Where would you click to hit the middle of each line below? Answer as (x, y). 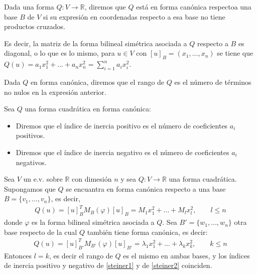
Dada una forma (29, 7)
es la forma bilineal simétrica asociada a (93, 222)
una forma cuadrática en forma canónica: (88, 109)
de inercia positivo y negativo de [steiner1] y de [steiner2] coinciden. (108, 265)
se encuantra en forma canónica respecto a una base (146, 188)
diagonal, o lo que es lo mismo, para (59, 53)
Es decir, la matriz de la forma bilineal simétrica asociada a (96, 43)
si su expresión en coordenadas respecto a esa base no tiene (134, 16)
